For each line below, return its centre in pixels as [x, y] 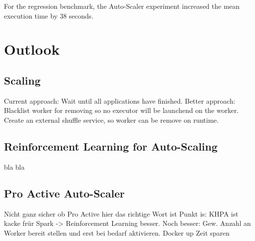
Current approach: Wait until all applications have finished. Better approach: [120, 100]
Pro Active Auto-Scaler [64, 193]
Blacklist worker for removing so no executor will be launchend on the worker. [121, 110]
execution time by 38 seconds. [49, 15]
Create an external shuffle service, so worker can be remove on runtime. [111, 120]
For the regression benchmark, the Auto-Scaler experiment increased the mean [122, 6]
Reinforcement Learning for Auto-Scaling [111, 146]
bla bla [14, 166]
